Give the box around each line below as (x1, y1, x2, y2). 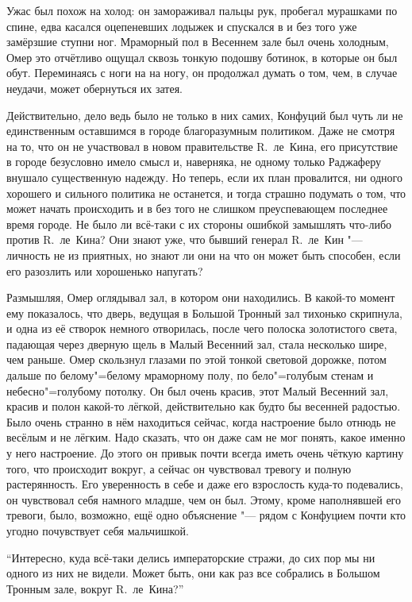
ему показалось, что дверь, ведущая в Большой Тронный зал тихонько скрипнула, (6, 304, 402, 321)
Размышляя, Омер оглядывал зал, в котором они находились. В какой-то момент (6, 289, 395, 306)
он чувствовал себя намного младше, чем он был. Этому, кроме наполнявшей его (6, 491, 402, 507)
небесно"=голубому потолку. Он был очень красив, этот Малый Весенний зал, (6, 382, 389, 399)
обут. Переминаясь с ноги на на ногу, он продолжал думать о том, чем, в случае (6, 64, 398, 81)
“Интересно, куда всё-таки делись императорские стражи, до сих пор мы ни (6, 549, 375, 565)
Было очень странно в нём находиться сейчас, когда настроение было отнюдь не (6, 413, 396, 430)
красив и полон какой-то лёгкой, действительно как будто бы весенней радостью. (6, 398, 401, 415)
